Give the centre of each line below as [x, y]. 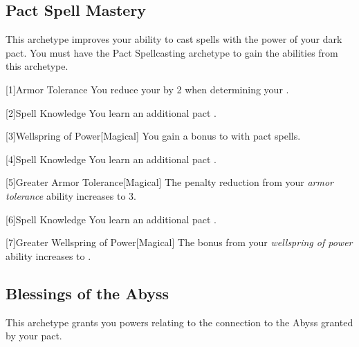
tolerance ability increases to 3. [71, 195]
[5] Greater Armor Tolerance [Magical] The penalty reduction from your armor [169, 182]
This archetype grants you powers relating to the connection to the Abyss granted [179, 322]
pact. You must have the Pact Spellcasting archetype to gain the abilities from [172, 52]
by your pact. [34, 336]
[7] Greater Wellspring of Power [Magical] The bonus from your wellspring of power [179, 242]
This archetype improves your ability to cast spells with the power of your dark [174, 39]
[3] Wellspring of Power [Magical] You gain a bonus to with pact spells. [153, 136]
